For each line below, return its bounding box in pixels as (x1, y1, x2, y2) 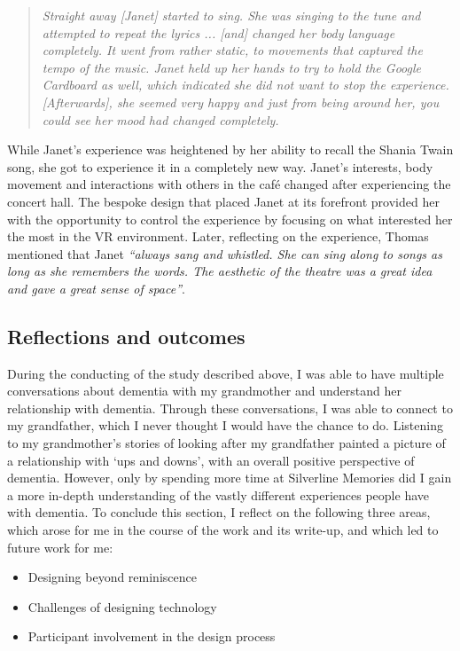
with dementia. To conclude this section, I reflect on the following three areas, (7, 503, 431, 522)
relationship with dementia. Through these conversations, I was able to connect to (7, 398, 453, 417)
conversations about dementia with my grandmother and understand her (7, 381, 402, 400)
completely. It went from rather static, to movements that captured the (42, 41, 423, 59)
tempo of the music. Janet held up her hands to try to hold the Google (42, 58, 421, 76)
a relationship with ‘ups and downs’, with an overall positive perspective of (7, 451, 415, 469)
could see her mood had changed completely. (42, 110, 279, 129)
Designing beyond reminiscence (27, 568, 197, 586)
